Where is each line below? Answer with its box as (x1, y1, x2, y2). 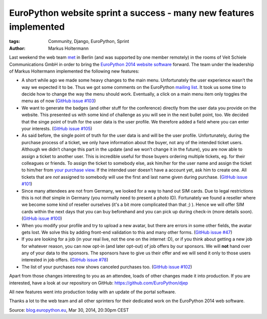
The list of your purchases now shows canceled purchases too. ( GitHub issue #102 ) (21, 264, 192, 270)
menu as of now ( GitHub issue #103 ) (21, 98, 96, 104)
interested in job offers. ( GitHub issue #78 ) (21, 257, 109, 263)
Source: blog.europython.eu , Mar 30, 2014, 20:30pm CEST (9, 307, 129, 313)
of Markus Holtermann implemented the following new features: (9, 68, 139, 74)
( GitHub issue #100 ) (21, 215, 62, 222)
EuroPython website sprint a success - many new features (9, 7, 255, 18)
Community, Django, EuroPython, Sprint (48, 39, 130, 44)
